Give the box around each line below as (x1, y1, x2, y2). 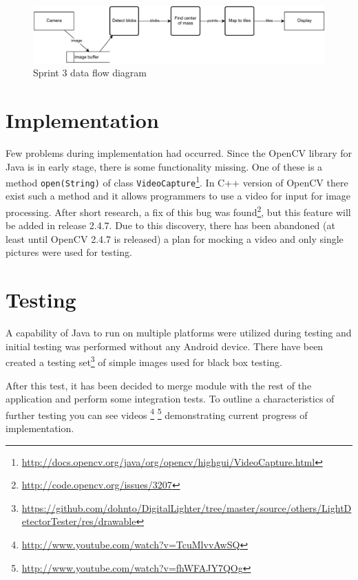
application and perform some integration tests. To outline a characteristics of (6, 391, 335, 406)
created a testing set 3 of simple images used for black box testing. (6, 353, 282, 369)
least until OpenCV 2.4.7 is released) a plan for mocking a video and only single (6, 231, 344, 246)
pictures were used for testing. (6, 245, 132, 259)
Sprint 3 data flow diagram (33, 65, 147, 80)
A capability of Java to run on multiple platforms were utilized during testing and (6, 325, 352, 340)
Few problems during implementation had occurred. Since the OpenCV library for (6, 145, 352, 160)
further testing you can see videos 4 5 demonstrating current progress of (6, 405, 308, 422)
